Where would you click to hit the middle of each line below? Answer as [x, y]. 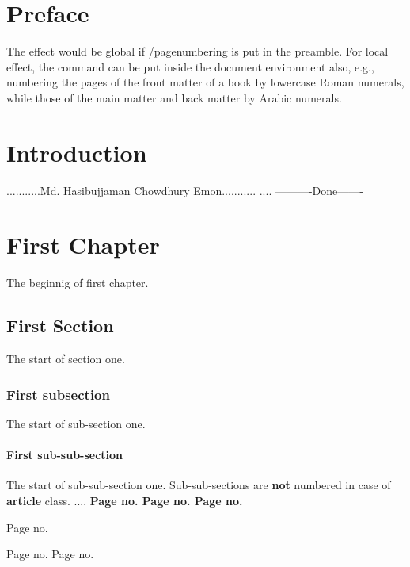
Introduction [77, 152]
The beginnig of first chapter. [78, 283]
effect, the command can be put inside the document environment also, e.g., [190, 66]
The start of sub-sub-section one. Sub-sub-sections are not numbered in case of [199, 485]
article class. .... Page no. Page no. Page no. [125, 500]
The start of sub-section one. [76, 423]
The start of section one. [66, 359]
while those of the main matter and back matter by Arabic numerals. [174, 97]
